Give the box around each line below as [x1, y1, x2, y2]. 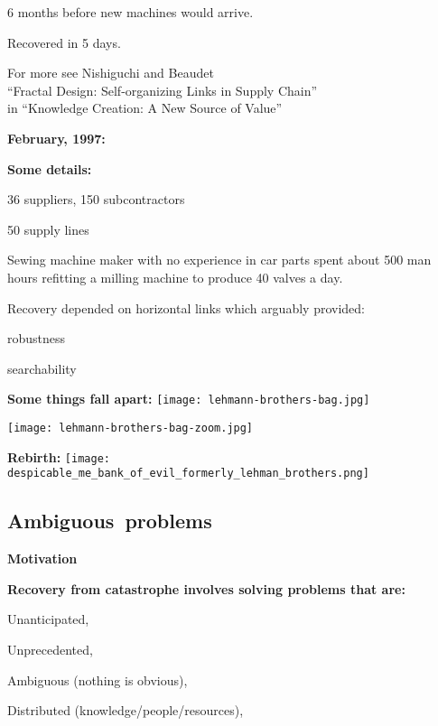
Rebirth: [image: [7, 447, 110, 466]
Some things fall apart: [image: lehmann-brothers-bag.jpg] [7, 389, 370, 408]
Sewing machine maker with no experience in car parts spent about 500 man [7, 250, 432, 269]
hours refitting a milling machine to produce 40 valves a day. [7, 267, 343, 286]
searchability [7, 358, 77, 377]
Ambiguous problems [7, 507, 212, 535]
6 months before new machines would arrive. [7, 3, 254, 21]
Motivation [7, 549, 78, 568]
